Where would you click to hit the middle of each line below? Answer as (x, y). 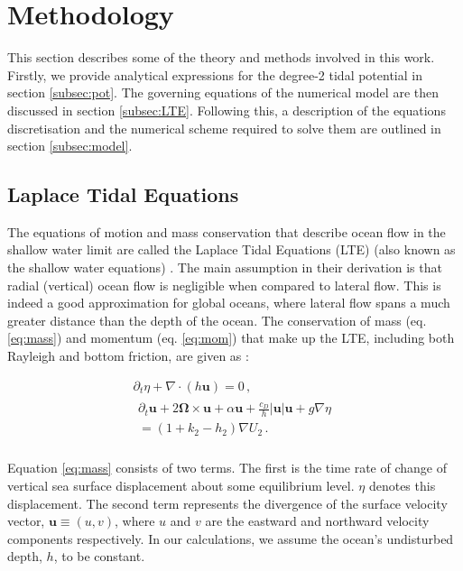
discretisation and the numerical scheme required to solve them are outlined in (224, 128)
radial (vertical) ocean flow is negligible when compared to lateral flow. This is (224, 285)
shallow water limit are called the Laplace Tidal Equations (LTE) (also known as (231, 249)
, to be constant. (99, 556)
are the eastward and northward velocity (317, 521)
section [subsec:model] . (70, 146)
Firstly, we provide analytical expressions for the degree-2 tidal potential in (215, 74)
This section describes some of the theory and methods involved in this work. (221, 57)
